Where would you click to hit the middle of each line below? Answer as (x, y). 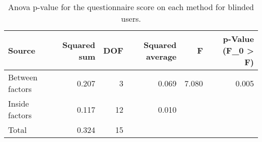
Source (22, 50)
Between (23, 77)
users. (131, 18)
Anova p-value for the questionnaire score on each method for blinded (131, 7)
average (161, 56)
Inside (19, 103)
